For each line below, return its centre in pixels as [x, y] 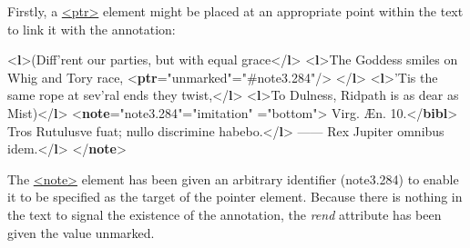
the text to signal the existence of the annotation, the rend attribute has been [225, 214]
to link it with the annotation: [92, 29]
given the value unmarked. [81, 232]
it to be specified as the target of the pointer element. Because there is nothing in [235, 197]
